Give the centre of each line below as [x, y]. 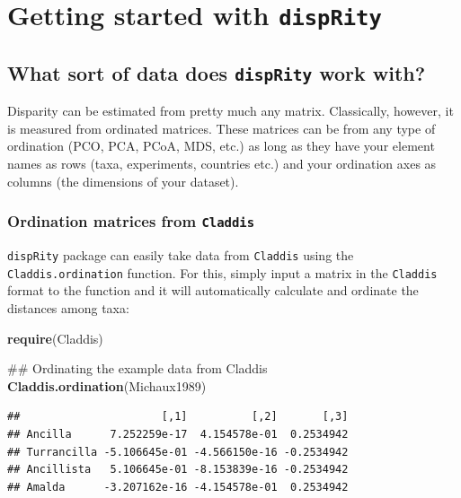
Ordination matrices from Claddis [131, 221]
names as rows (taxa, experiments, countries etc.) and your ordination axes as [222, 164]
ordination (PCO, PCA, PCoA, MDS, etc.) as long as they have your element [221, 146]
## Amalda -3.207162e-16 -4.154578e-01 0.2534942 [178, 487]
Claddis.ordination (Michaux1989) [107, 385]
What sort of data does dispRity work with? [217, 72]
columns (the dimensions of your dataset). [123, 181]
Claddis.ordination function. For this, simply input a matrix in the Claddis [222, 272]
